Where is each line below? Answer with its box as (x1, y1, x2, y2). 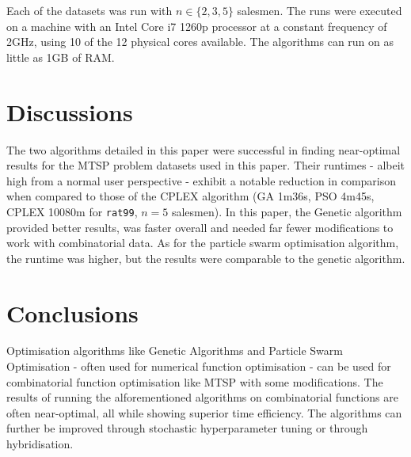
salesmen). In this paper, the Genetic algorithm (171, 203, 402, 219)
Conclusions (6, 296, 139, 329)
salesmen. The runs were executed (237, 2, 402, 18)
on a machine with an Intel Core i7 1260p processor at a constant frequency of (6, 17, 387, 34)
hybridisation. (6, 436, 74, 451)
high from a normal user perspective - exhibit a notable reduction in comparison (6, 172, 397, 189)
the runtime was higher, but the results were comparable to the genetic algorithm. (6, 249, 405, 266)
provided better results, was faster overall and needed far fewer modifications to (6, 219, 394, 235)
